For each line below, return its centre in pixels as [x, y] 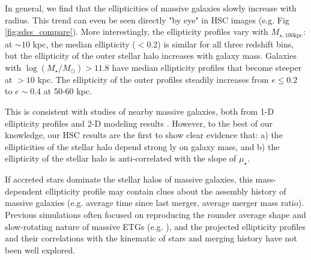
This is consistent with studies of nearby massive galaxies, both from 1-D [140, 111]
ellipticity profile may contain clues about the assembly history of [166, 191]
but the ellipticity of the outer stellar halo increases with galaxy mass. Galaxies [151, 56]
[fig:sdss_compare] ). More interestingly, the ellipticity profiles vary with [137, 32]
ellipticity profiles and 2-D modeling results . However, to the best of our [139, 123]
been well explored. [40, 249]
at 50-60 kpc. [68, 91]
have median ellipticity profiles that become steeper [207, 67]
